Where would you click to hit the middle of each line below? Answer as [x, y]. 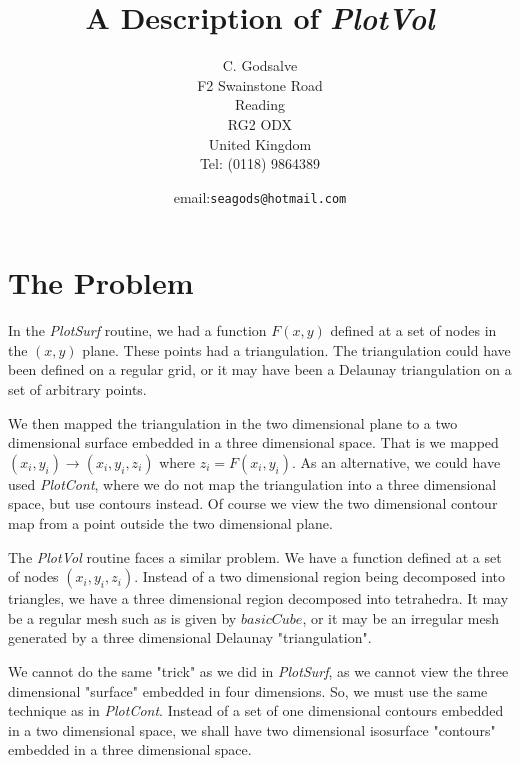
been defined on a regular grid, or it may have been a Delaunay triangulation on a [260, 369]
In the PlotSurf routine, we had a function [137, 330]
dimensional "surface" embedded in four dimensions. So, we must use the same [248, 690]
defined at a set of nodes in [413, 330]
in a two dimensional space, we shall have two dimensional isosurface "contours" [252, 729]
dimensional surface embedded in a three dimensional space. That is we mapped [253, 442]
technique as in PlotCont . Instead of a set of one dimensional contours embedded [256, 710]
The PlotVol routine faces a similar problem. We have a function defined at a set [255, 556]
